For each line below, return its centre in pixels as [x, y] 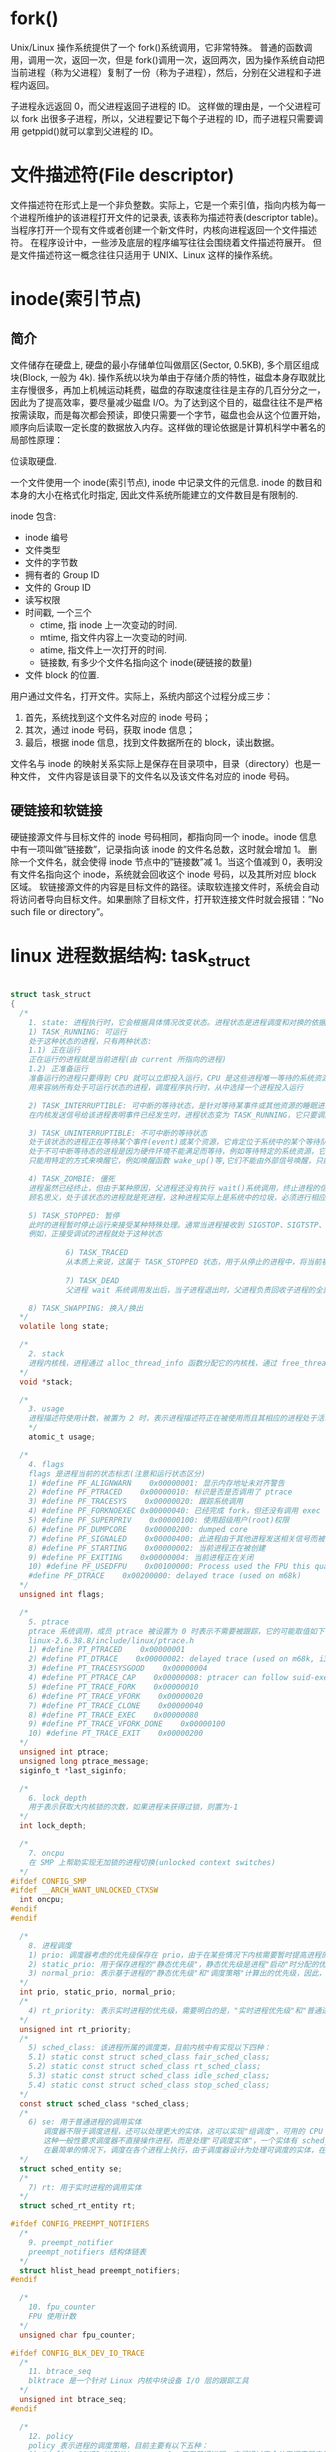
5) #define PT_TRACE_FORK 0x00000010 [113, 1687]
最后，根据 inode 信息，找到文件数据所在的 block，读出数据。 [152, 742]
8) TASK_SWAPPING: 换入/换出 [86, 1308]
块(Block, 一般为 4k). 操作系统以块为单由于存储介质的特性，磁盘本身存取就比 [168, 377]
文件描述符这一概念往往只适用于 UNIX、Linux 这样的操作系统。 [148, 254]
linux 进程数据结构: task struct [130, 957]
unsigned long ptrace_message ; [84, 1761]
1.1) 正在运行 [54, 1050]
